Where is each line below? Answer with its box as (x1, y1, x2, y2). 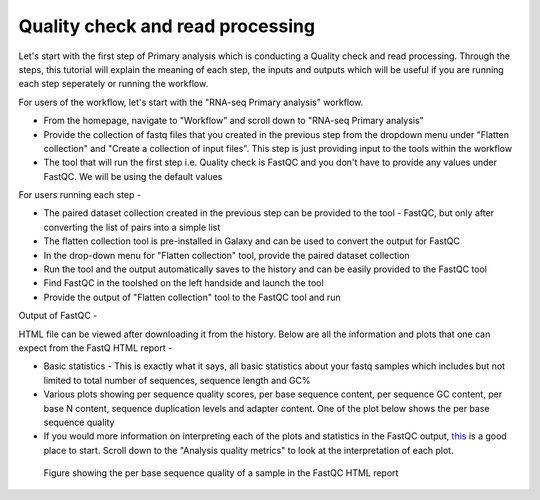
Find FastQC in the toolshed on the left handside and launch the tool (43, 277, 324, 289)
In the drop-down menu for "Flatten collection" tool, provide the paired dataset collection (43, 249, 410, 261)
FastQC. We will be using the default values (43, 170, 223, 182)
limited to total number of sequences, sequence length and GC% (43, 374, 311, 386)
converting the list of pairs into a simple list (43, 221, 221, 233)
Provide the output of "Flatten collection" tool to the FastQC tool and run (43, 291, 341, 303)
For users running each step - (18, 189, 142, 201)
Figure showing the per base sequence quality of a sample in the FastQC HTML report (43, 467, 399, 479)
